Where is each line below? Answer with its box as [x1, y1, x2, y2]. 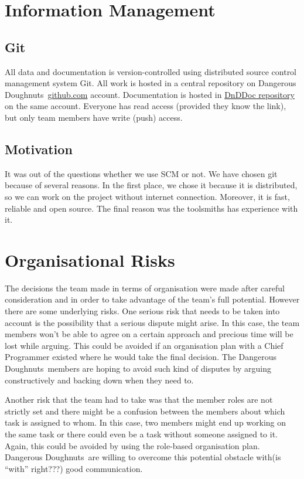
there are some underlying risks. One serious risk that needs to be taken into [5, 305, 280, 317]
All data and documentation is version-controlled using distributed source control [5, 65, 297, 77]
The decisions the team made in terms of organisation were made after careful [5, 281, 285, 294]
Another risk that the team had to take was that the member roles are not [5, 393, 273, 406]
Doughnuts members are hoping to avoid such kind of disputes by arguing [5, 362, 271, 374]
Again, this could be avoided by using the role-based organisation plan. [5, 439, 260, 451]
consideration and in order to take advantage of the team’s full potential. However [5, 293, 300, 305]
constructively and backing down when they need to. [5, 373, 194, 386]
